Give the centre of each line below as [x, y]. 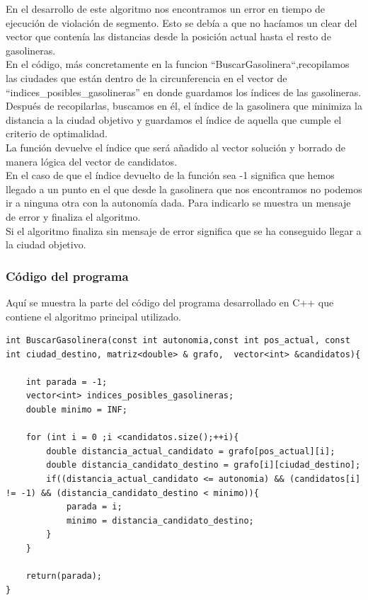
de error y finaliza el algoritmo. [73, 216]
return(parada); [64, 576]
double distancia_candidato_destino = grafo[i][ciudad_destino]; [203, 465]
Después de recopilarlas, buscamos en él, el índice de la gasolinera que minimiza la [184, 106]
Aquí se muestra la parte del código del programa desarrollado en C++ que [170, 302]
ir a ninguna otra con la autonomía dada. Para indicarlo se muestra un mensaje [178, 203]
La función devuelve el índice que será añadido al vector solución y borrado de [176, 147]
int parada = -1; [67, 382]
